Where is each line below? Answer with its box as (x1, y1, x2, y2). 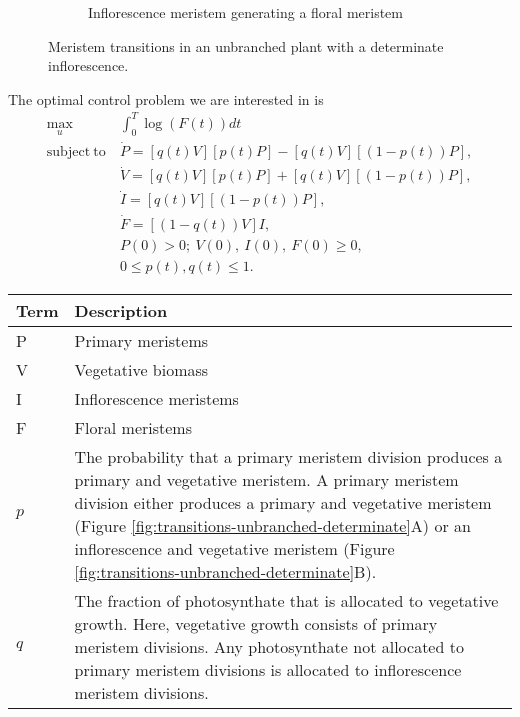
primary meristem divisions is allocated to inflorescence (74, 657, 462, 681)
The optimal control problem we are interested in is (8, 88, 324, 109)
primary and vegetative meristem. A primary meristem (74, 467, 459, 491)
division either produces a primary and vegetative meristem (74, 490, 492, 514)
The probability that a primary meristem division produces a (74, 444, 503, 468)
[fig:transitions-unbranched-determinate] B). (74, 559, 377, 583)
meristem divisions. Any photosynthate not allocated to (74, 634, 464, 658)
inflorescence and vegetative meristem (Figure (74, 536, 395, 560)
